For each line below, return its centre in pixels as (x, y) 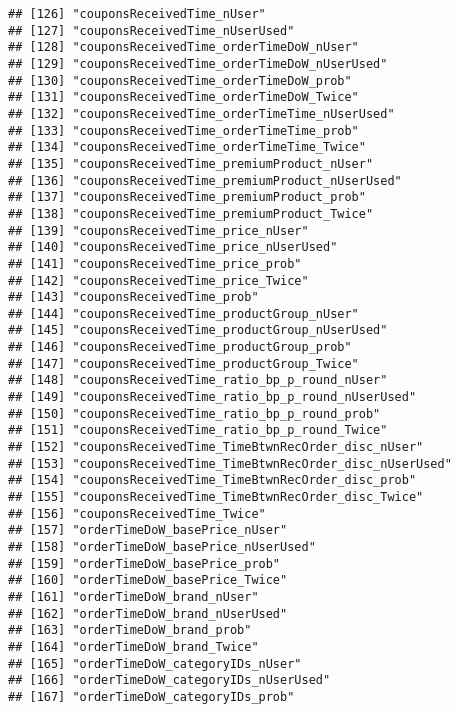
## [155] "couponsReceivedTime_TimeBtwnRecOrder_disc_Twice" (216, 497)
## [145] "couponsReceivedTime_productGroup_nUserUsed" (198, 330)
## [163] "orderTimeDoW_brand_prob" (130, 630)
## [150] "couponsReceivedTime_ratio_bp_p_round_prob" (194, 413)
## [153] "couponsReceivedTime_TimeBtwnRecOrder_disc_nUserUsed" (230, 463)
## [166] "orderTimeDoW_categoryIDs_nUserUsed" (169, 680)
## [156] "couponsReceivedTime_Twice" (137, 513)
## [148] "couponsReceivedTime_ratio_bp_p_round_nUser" (198, 380)
